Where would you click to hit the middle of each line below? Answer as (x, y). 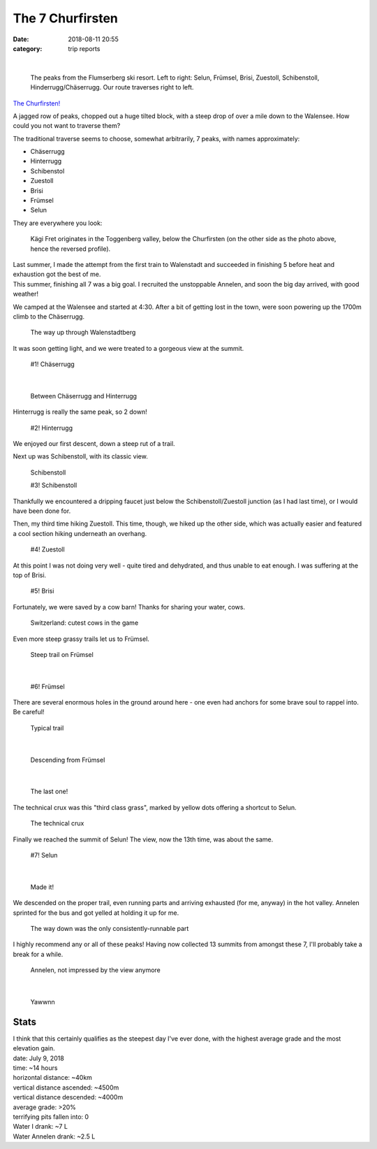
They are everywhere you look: (58, 223)
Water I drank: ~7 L (40, 1127)
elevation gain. (34, 1048)
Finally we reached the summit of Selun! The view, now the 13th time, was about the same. (143, 839)
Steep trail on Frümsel (62, 654)
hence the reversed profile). (71, 249)
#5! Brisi (42, 591)
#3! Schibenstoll (54, 485)
